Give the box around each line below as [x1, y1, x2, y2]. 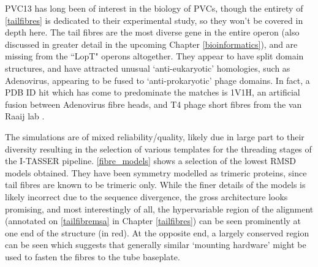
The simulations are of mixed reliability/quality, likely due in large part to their [5, 130, 305, 143]
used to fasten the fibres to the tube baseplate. [5, 250, 180, 263]
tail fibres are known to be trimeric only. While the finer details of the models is [5, 178, 306, 191]
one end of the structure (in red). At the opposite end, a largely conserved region [5, 226, 309, 239]
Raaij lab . [5, 110, 45, 122]
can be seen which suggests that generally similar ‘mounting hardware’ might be [5, 238, 306, 251]
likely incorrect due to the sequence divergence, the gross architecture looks [5, 190, 288, 203]
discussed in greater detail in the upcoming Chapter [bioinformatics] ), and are [5, 37, 298, 50]
